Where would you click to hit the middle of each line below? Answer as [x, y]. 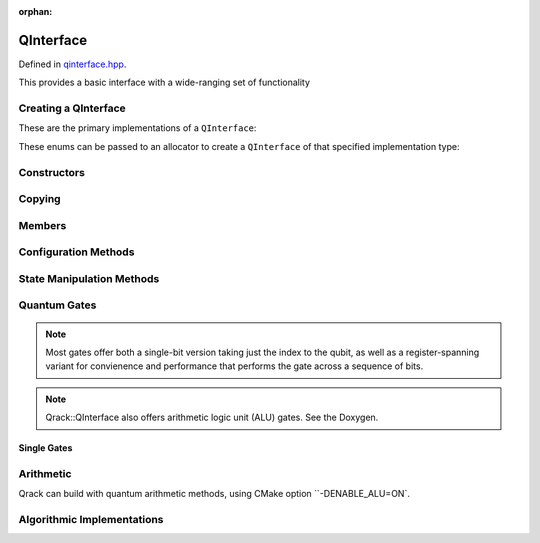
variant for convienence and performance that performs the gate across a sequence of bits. [234, 366]
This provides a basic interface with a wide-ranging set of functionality [164, 82]
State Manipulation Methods [89, 278]
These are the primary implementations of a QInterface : [137, 128]
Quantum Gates [57, 305]
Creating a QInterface [72, 108]
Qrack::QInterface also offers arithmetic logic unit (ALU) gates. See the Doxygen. [212, 417]
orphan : [35, 11]
